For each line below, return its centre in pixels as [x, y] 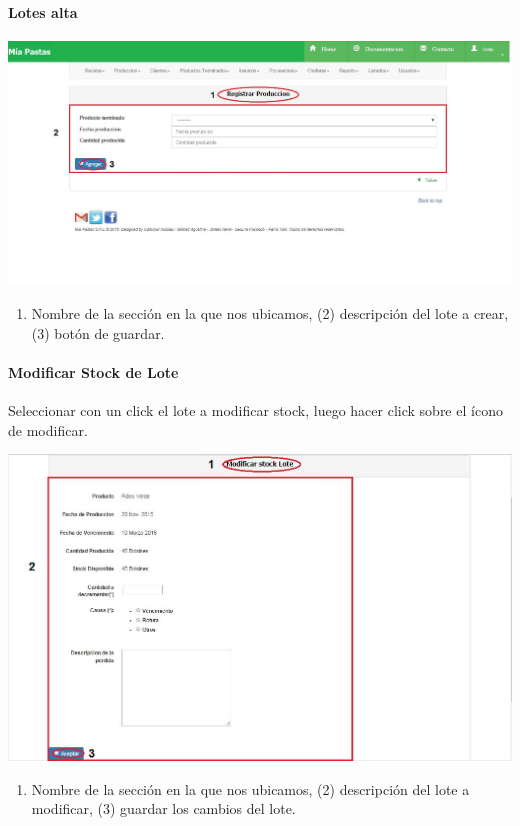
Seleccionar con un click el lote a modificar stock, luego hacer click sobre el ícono [255, 410]
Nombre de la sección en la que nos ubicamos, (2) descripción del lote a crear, [270, 313]
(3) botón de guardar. [98, 332]
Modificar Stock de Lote [93, 372]
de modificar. [48, 429]
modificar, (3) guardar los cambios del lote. [163, 808]
